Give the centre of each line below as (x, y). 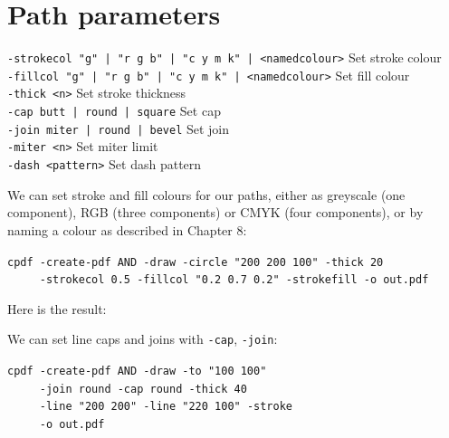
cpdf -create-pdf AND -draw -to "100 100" (137, 371)
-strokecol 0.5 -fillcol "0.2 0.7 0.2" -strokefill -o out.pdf (234, 280)
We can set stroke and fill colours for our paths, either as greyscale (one (206, 194)
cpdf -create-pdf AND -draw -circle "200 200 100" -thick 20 (196, 262)
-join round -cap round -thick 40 (143, 389)
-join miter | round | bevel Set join (119, 128)
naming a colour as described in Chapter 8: (127, 229)
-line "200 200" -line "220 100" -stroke (166, 407)
